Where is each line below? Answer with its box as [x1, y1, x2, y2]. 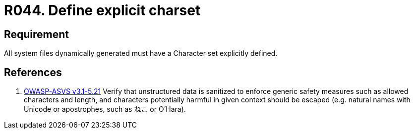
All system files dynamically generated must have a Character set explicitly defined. [4, 49, 278, 58]
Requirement [4, 28, 69, 41]
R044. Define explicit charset [4, 2, 201, 19]
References [4, 66, 62, 79]
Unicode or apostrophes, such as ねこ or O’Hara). [24, 105, 186, 114]
